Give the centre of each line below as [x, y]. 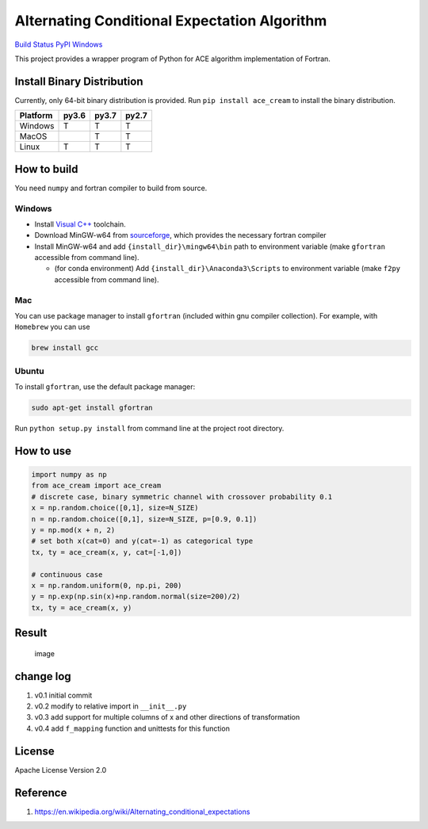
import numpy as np [69, 475]
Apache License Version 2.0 [61, 770]
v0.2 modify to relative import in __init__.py [111, 706]
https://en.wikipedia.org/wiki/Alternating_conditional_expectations [142, 812]
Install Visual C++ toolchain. [80, 224]
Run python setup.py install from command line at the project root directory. [149, 429]
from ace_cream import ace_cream [96, 486]
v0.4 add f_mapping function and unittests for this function [132, 728]
